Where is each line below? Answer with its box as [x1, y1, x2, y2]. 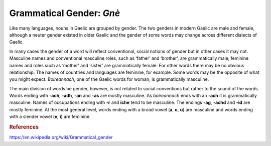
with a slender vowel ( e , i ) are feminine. [9, 113, 91, 120]
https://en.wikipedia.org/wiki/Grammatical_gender [9, 134, 113, 140]
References [9, 123, 39, 130]
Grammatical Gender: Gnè [9, 8, 120, 19]
